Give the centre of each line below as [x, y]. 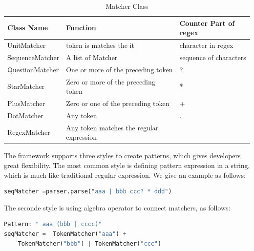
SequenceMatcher [33, 57]
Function [81, 28]
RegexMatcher [29, 132]
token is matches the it [100, 45]
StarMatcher [26, 86]
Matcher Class [127, 6]
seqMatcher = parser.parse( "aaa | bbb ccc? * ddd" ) [88, 192]
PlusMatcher [26, 103]
